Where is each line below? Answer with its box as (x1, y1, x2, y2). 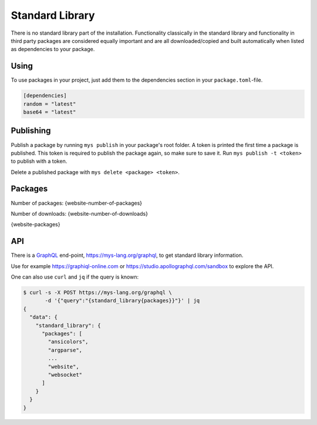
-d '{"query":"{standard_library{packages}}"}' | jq (45, 297, 200, 304)
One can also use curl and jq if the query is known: (11, 273, 139, 280)
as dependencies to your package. (11, 46, 95, 53)
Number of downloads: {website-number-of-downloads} (11, 210, 148, 217)
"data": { (29, 314, 58, 320)
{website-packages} (11, 221, 60, 228)
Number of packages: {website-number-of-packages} (11, 199, 143, 206)
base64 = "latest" (23, 109, 76, 115)
